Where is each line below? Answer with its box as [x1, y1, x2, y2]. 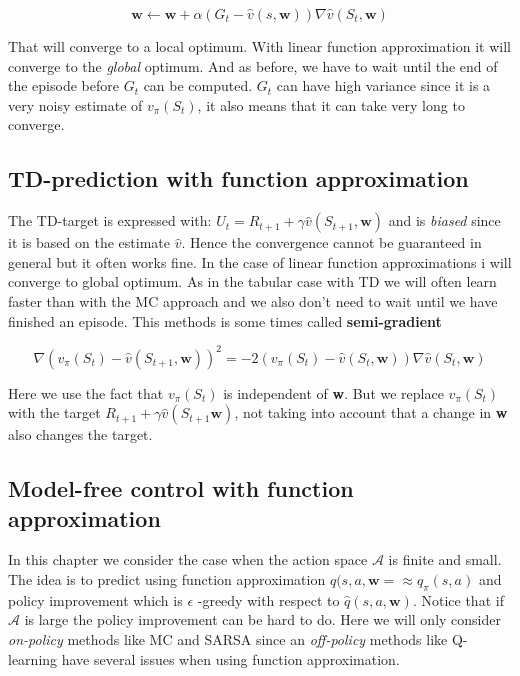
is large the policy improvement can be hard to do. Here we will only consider [24, 609, 501, 630]
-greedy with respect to [197, 589, 340, 610]
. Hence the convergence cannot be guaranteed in [181, 232, 482, 253]
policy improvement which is [8, 589, 183, 610]
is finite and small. [388, 549, 502, 570]
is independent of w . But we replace [223, 382, 444, 403]
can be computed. [143, 75, 253, 96]
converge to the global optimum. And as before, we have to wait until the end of [8, 55, 498, 76]
